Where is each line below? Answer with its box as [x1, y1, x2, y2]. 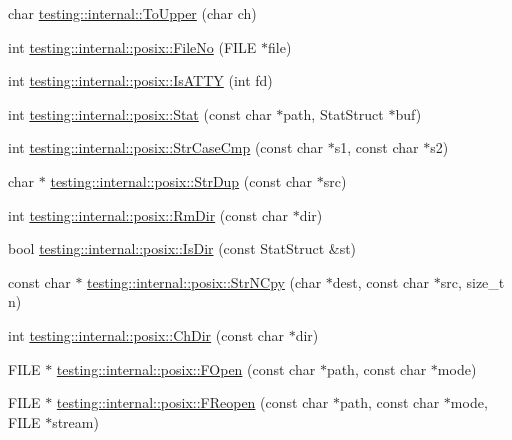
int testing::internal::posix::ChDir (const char [8, 324, 284, 345]
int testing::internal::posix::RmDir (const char [8, 204, 289, 225]
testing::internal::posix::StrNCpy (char [87, 271, 322, 292]
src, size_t [440, 271, 505, 292]
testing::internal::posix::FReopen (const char [56, 392, 329, 413]
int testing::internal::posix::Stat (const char [8, 103, 272, 124]
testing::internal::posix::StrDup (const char [50, 170, 312, 191]
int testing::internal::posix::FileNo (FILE [8, 36, 257, 57]
